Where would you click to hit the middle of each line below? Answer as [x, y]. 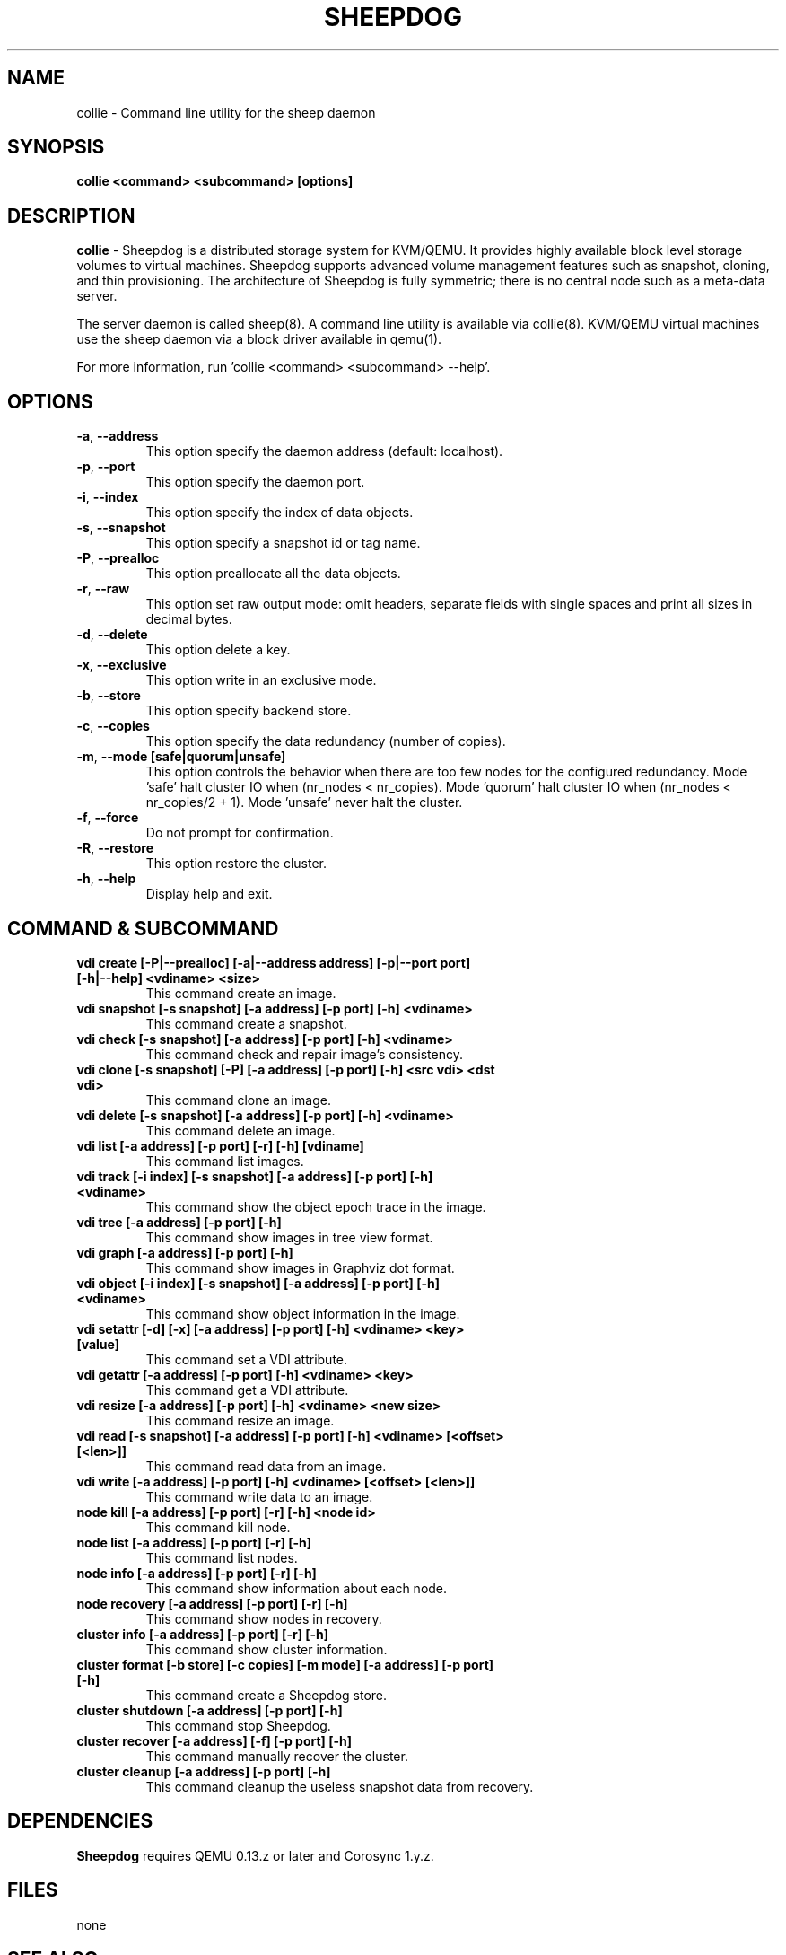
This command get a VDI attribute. [247, 1390]
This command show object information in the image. [303, 1313]
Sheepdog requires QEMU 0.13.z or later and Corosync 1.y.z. [255, 1855]
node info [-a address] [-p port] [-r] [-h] [196, 1573]
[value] [98, 1344]
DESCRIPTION [71, 215]
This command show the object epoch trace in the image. [316, 1206]
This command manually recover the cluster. [277, 1756]
